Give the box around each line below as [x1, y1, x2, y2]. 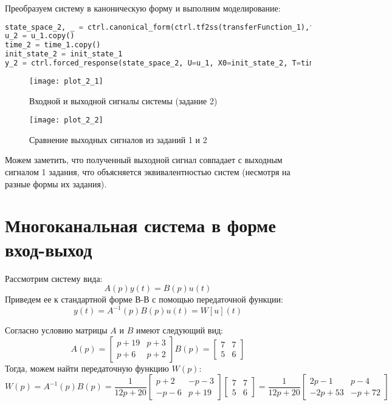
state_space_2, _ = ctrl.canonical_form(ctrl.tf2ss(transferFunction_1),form [5, 22, 327, 32]
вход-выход [5, 236, 92, 261]
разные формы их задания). [5, 177, 107, 190]
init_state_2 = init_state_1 [5, 50, 123, 59]
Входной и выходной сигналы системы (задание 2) [29, 94, 218, 107]
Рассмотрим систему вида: [5, 272, 103, 284]
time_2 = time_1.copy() [5, 41, 101, 50]
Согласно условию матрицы [5, 324, 108, 336]
